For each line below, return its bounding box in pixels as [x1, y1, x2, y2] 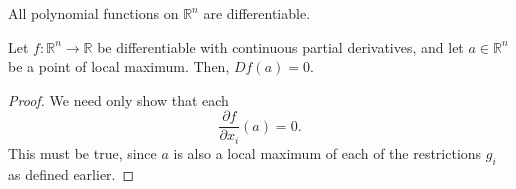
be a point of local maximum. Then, [8, 56, 230, 77]
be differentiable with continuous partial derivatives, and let [97, 36, 464, 57]
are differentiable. [203, 3, 311, 23]
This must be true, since [8, 142, 157, 163]
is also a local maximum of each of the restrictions [173, 142, 482, 163]
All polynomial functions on [8, 3, 179, 23]
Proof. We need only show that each [8, 89, 229, 110]
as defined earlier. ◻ [8, 163, 135, 184]
